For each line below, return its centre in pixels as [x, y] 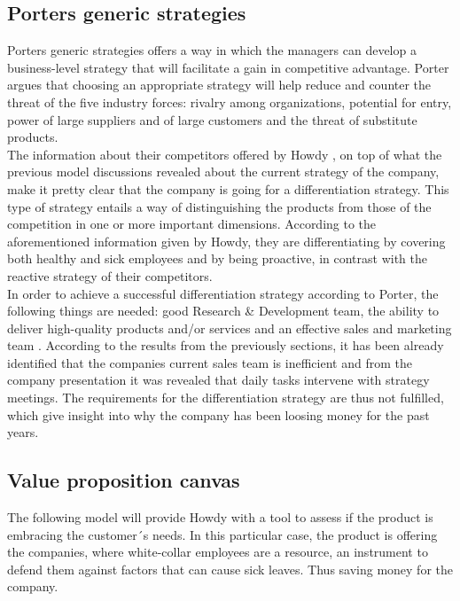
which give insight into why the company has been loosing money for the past [218, 414]
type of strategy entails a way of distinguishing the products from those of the [219, 206]
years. [23, 432]
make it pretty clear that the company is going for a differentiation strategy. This [228, 188]
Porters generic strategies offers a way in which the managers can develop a [212, 50]
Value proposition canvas [124, 480]
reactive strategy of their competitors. [110, 275]
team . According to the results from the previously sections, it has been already [226, 345]
